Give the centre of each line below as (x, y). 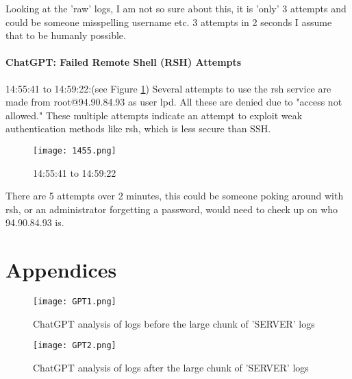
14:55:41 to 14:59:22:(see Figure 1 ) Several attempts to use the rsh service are (168, 88)
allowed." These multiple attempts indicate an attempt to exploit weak (154, 115)
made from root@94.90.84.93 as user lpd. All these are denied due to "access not (174, 102)
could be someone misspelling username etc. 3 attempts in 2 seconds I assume (169, 22)
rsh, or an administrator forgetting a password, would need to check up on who (172, 209)
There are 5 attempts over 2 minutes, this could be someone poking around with (175, 196)
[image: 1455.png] (75, 150)
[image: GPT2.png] (75, 346)
